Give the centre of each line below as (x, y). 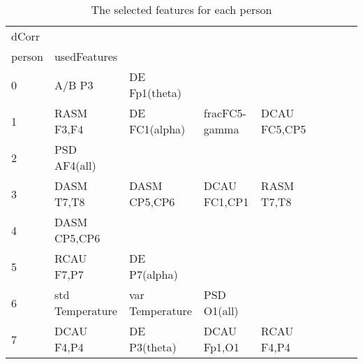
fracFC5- (225, 113)
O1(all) (221, 311)
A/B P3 (74, 85)
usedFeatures (86, 56)
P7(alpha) (154, 274)
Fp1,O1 (221, 347)
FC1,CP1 (226, 202)
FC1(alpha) (157, 129)
